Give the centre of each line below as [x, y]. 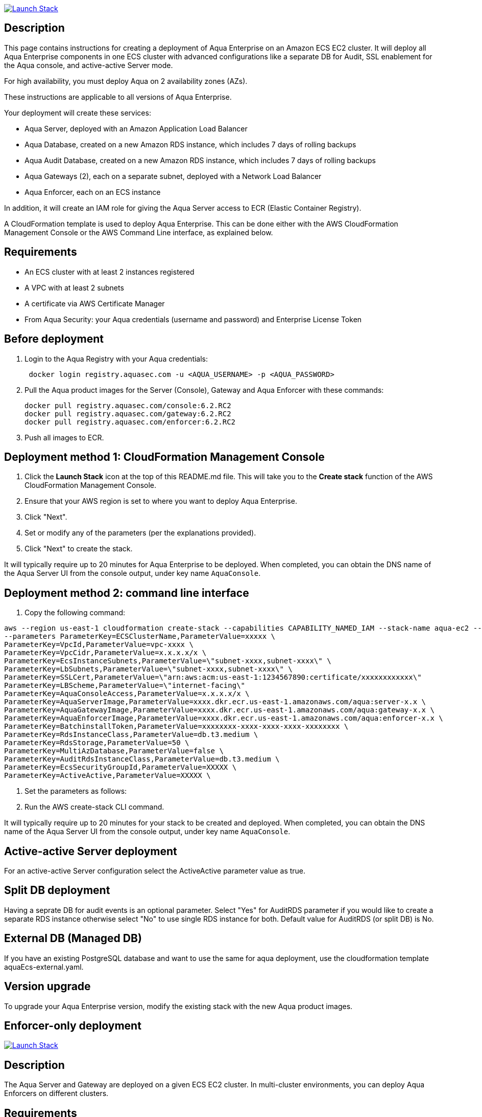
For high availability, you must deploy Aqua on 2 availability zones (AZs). [126, 81]
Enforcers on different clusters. [56, 1093]
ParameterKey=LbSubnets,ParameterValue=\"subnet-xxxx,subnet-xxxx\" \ [148, 669]
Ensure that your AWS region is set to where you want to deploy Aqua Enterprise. [161, 501]
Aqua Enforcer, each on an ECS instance [93, 192]
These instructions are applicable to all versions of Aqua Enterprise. [118, 97]
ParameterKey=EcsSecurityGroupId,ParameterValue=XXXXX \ [120, 767]
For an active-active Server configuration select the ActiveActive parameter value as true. [155, 871]
